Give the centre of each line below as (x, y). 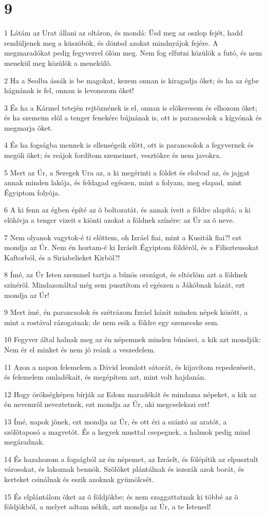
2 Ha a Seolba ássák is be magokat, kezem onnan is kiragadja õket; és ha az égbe (132, 80)
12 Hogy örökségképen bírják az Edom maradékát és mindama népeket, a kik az (130, 394)
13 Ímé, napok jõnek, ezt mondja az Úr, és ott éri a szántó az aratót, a (116, 421)
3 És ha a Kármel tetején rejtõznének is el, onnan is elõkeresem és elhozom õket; (131, 107)
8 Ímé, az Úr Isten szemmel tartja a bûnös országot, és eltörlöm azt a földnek (126, 274)
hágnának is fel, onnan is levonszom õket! (69, 90)
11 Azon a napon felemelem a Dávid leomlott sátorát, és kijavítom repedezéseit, (130, 367)
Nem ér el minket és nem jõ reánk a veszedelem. (80, 349)
